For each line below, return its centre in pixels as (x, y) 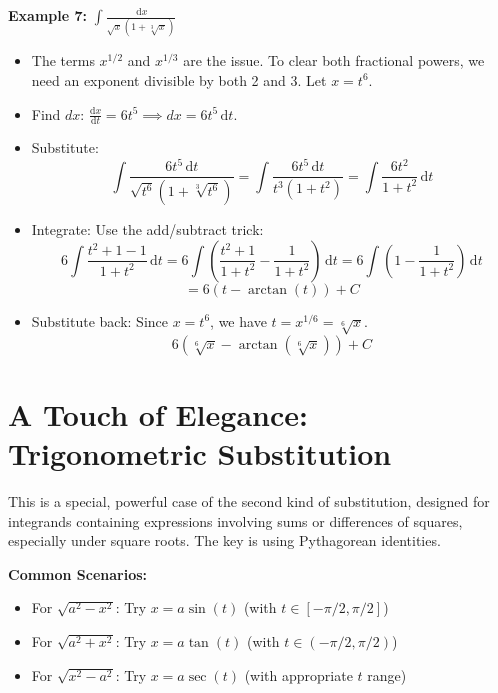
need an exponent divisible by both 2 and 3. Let (179, 79)
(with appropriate (298, 674)
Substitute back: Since (100, 320)
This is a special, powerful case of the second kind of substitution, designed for (249, 501)
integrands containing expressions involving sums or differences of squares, (235, 520)
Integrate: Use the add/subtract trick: (147, 229)
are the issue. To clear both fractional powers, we (334, 60)
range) (387, 674)
